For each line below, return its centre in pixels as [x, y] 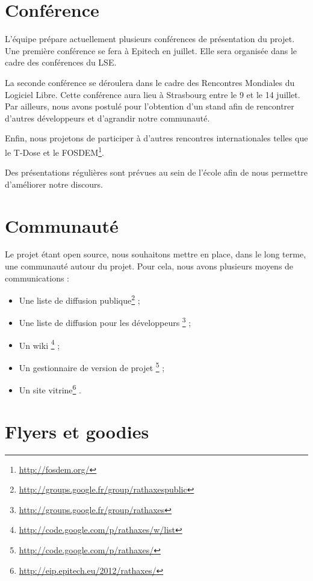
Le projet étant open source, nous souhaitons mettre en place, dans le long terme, [156, 254]
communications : [37, 278]
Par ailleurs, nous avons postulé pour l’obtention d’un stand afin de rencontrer [150, 106]
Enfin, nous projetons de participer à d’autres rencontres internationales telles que [156, 138]
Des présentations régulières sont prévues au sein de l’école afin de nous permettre [156, 172]
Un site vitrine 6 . [50, 389]
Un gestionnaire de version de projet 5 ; [92, 366]
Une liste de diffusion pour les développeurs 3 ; [105, 322]
